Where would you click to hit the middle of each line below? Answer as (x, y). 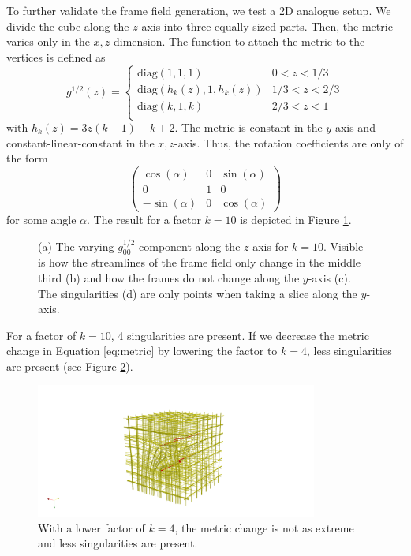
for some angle (41, 219)
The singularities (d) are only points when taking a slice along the (198, 293)
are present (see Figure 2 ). (70, 366)
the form (27, 158)
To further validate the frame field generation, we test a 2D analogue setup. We (199, 10)
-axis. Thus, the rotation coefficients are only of (289, 142)
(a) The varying (76, 246)
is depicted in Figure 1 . (296, 219)
